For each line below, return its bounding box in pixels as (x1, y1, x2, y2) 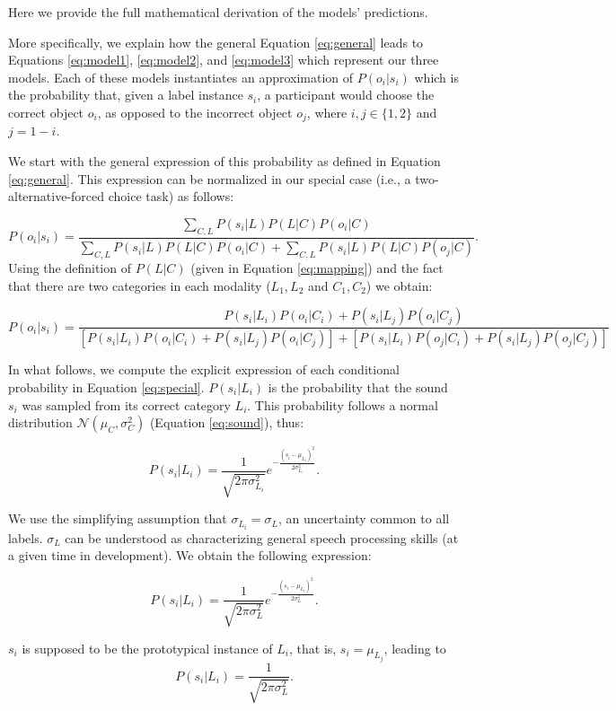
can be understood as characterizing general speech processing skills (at (65, 528, 459, 547)
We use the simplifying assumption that (8, 509, 227, 528)
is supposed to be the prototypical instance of (22, 638, 273, 657)
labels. (8, 528, 43, 547)
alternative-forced (8, 187, 105, 206)
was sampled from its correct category (22, 395, 231, 414)
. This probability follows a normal (247, 395, 438, 414)
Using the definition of (8, 259, 131, 277)
